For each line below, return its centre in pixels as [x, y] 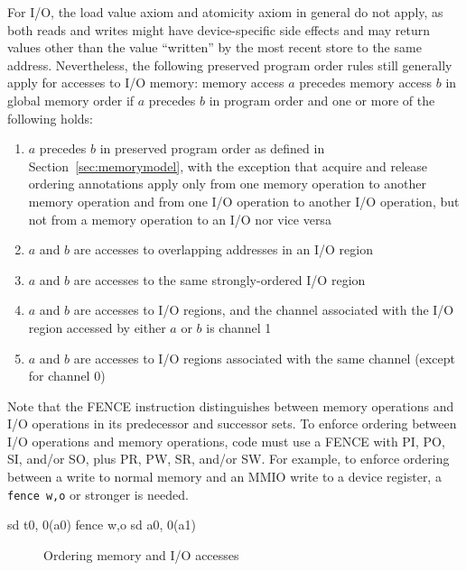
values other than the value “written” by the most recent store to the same [214, 47]
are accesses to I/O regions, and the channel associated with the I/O [264, 310]
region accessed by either [97, 327]
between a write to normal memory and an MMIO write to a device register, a [224, 477]
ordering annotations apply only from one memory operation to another [227, 184]
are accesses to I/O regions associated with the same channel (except [264, 358]
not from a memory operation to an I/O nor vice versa [180, 219]
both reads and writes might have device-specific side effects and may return [219, 29]
